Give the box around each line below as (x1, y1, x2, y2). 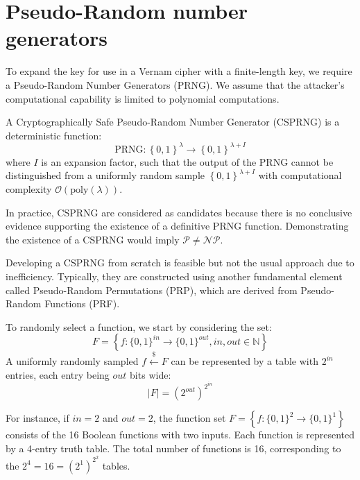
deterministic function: (6, 128, 102, 142)
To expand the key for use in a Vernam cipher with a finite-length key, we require (6, 64, 352, 78)
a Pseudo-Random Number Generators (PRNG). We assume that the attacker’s (6, 77, 345, 92)
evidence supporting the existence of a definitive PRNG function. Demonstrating (6, 218, 349, 233)
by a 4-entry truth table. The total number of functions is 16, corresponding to (6, 440, 341, 455)
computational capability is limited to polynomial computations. (6, 91, 280, 105)
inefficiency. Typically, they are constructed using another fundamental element (6, 268, 343, 283)
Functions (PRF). (44, 296, 120, 311)
